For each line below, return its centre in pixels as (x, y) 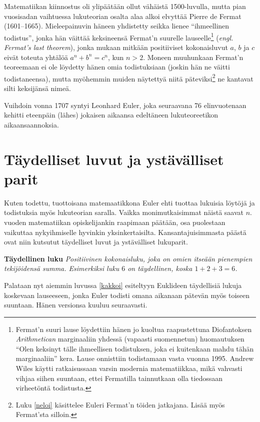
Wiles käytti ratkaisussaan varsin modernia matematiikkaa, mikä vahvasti (129, 368)
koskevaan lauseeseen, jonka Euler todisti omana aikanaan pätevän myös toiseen (127, 295)
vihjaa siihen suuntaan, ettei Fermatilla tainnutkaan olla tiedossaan (119, 378)
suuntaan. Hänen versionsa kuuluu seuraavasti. (76, 305)
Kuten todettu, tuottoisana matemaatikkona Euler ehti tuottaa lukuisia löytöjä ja (129, 202)
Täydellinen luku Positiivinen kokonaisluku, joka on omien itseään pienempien (128, 258)
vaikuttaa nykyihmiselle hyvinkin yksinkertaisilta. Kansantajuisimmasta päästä (125, 232)
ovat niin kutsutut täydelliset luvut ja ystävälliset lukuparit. (96, 242)
